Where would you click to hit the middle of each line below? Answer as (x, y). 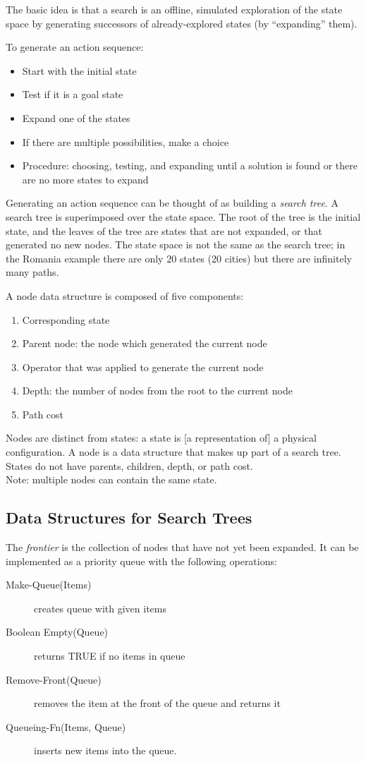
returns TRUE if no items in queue (110, 656)
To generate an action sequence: (75, 47)
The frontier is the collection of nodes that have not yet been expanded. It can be (182, 547)
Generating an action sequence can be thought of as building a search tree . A (172, 203)
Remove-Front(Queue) (54, 679)
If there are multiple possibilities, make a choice (126, 141)
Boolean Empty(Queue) (57, 632)
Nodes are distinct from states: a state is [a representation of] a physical (161, 438)
